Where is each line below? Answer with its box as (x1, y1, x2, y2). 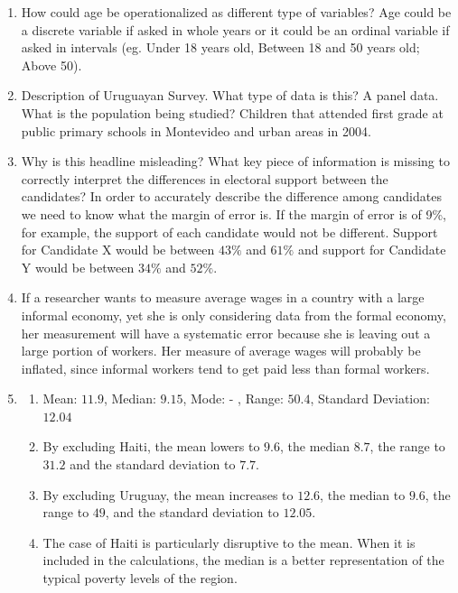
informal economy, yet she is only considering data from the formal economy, (21, 305, 446, 324)
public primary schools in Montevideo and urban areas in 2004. (21, 121, 371, 140)
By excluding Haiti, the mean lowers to (42, 437, 260, 456)
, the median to (320, 485, 406, 504)
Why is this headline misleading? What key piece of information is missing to (21, 152, 450, 171)
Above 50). (21, 55, 82, 74)
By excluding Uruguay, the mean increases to (42, 485, 294, 504)
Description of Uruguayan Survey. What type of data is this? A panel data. (21, 86, 439, 105)
